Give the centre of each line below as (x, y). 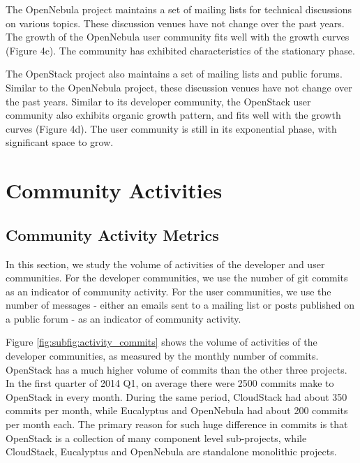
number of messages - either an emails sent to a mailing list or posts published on (180, 305)
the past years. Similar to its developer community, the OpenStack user (158, 101)
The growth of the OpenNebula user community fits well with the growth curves (178, 37)
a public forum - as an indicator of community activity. (123, 318)
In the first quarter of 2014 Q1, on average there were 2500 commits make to (170, 383)
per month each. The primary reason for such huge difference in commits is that (177, 424)
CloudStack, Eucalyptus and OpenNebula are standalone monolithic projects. (171, 451)
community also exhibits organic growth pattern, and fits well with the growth (173, 115)
